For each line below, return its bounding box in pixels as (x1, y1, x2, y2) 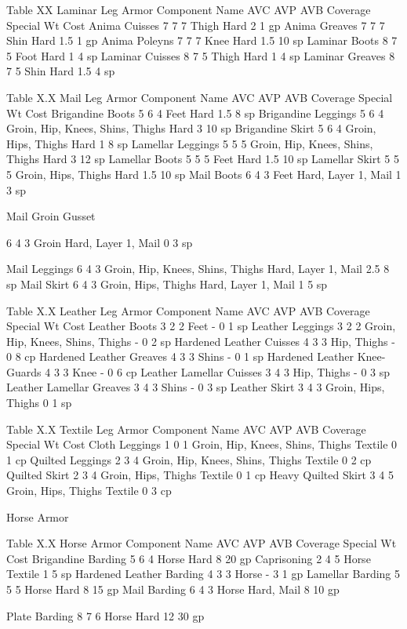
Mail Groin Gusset (6, 208, 96, 224)
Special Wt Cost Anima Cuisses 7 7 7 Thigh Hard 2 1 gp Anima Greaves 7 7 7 (6, 16, 385, 33)
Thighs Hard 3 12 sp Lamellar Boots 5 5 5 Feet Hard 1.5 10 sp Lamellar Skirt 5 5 (6, 151, 399, 167)
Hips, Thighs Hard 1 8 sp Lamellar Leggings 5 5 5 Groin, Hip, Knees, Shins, (6, 135, 373, 151)
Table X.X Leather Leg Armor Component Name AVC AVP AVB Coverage (6, 302, 370, 318)
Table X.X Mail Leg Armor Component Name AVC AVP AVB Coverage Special (6, 89, 393, 105)
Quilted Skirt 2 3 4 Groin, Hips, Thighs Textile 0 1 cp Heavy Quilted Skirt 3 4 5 (6, 467, 394, 483)
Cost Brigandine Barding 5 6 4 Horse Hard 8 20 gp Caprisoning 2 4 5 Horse (6, 550, 371, 566)
